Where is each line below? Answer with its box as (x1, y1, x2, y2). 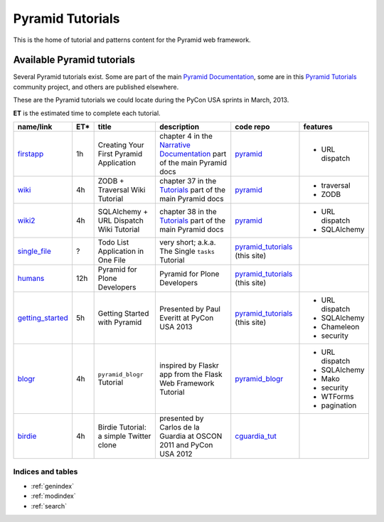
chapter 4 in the (159, 132, 213, 142)
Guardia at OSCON (159, 431, 223, 441)
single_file (17, 246, 51, 256)
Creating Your (97, 140, 145, 150)
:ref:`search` (31, 501, 68, 510)
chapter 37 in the (159, 176, 217, 186)
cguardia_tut (235, 431, 277, 441)
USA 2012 (159, 449, 193, 459)
